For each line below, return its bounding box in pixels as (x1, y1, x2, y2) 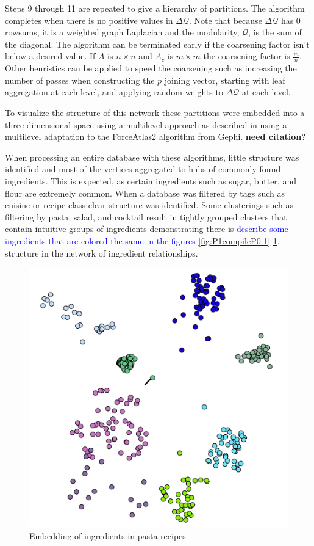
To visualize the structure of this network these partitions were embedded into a (5, 106, 305, 118)
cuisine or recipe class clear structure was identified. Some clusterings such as (5, 198, 293, 211)
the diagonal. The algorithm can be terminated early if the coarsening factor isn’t (5, 37, 310, 50)
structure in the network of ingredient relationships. (5, 246, 198, 259)
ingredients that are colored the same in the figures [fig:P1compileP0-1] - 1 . (5, 234, 280, 247)
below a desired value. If (5, 49, 96, 62)
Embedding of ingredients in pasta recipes (29, 529, 186, 542)
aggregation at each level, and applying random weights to (5, 86, 223, 98)
